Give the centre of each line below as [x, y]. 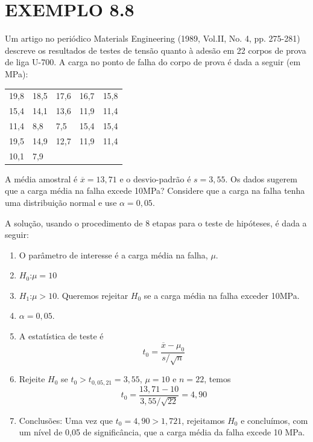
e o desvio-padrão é [155, 178]
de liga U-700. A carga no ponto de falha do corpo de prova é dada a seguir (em [153, 62]
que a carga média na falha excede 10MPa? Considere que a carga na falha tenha [155, 191]
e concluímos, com [274, 420]
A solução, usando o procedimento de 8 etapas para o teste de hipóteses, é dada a [156, 223]
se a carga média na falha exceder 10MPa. [222, 295]
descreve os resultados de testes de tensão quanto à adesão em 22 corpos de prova [156, 50]
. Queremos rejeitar [93, 295]
